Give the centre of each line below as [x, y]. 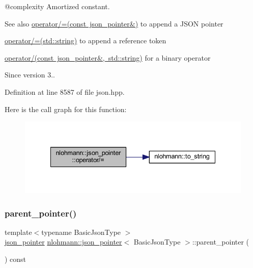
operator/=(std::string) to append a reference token [86, 41]
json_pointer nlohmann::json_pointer [63, 242]
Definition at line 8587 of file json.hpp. [65, 91]
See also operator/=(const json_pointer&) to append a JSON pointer [114, 23]
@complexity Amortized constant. [57, 6]
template [18, 232]
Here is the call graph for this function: [66, 109]
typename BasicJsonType [81, 232]
